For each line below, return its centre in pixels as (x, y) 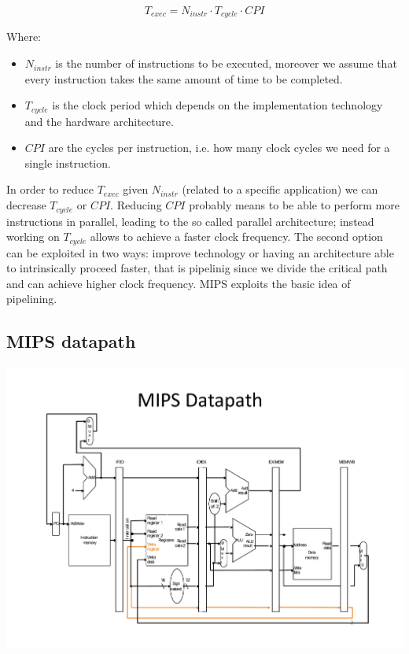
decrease (26, 205)
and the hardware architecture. (99, 121)
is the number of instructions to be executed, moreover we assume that (226, 63)
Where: (24, 37)
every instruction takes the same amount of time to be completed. (184, 78)
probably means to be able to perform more (294, 205)
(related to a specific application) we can (280, 189)
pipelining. (32, 299)
